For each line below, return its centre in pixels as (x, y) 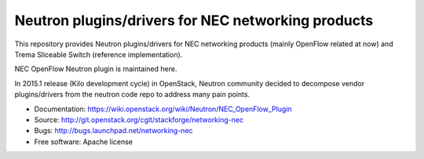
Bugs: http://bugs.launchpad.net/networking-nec (113, 131)
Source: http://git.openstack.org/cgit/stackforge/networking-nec (139, 119)
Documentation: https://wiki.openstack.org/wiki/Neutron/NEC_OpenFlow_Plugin (163, 109)
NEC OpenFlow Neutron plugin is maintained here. (96, 69)
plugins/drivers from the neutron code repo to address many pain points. (132, 95)
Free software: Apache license (84, 142)
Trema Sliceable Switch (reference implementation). (99, 54)
